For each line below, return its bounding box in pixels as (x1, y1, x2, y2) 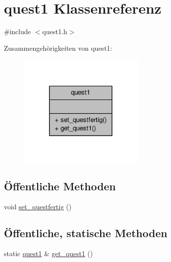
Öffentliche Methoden (4, 179, 116, 194)
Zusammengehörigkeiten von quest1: (4, 42, 112, 53)
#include (4, 26, 31, 37)
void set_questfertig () (4, 202, 72, 212)
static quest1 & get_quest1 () (4, 248, 93, 258)
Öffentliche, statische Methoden (4, 225, 168, 241)
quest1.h (42, 26, 67, 37)
